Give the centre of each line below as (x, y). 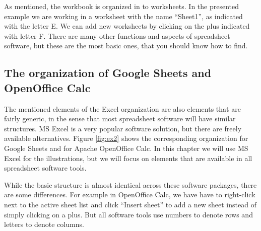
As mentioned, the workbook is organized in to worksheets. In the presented (122, 6)
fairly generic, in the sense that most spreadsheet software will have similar (120, 119)
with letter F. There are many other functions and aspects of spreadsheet (117, 35)
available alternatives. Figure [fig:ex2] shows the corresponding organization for (126, 138)
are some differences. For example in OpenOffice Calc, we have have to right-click (130, 195)
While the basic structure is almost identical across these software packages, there (130, 184)
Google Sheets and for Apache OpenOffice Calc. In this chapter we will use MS (126, 148)
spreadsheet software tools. (45, 168)
